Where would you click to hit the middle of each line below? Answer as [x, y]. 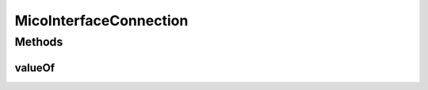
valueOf [35, 67]
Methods [39, 42]
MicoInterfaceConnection [101, 21]
